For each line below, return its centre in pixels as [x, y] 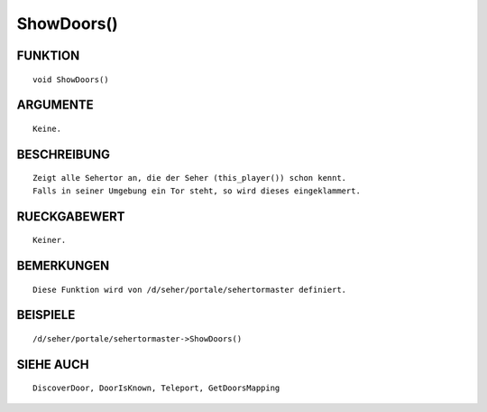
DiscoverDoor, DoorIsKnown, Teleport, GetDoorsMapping [156, 388]
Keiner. [50, 240]
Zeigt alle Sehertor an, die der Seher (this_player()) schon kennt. [190, 178]
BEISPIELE [46, 315]
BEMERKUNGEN [63, 265]
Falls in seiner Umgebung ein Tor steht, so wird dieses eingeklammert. [197, 191]
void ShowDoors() [71, 80]
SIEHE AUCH [53, 365]
